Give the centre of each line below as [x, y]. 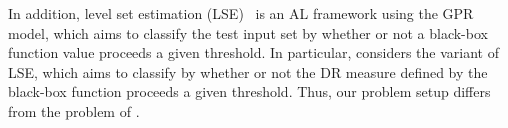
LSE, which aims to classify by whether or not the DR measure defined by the [248, 71]
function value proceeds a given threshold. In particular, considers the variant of [253, 52]
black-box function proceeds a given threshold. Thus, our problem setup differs [249, 91]
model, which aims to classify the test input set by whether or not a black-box [248, 32]
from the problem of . [74, 110]
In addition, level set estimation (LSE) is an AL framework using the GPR [241, 13]
